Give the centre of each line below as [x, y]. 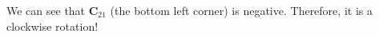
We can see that [46, 10]
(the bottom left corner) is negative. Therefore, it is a [241, 10]
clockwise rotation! [52, 26]
